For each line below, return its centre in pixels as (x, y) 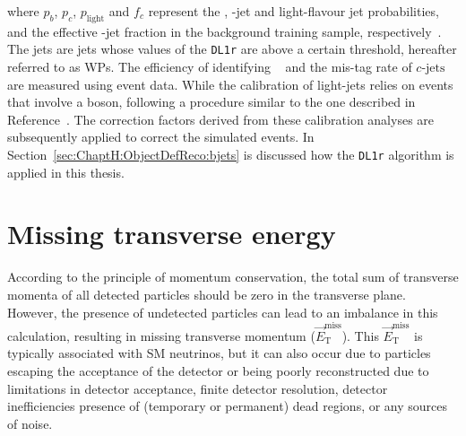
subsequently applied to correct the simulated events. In (161, 137)
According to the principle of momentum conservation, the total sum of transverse (233, 277)
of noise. (30, 423)
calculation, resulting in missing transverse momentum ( (161, 335)
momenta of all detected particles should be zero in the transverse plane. (207, 294)
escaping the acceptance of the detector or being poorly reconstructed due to (218, 371)
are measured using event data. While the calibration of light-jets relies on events (230, 84)
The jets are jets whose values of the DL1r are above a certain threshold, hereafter (232, 49)
